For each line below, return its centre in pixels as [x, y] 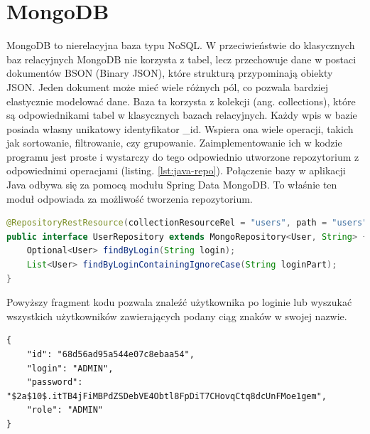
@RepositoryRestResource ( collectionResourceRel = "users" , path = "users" [187, 223]
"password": [55, 382]
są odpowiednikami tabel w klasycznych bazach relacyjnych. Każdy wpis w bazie [182, 115]
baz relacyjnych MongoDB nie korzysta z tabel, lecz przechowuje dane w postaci [181, 59]
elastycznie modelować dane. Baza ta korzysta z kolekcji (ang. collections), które [181, 101]
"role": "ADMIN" [65, 410]
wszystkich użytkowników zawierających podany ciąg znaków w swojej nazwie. [177, 316]
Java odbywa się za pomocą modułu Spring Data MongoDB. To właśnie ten [172, 185]
